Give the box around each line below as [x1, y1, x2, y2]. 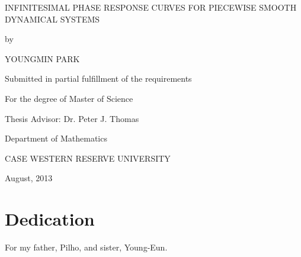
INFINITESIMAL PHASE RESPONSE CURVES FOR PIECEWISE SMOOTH [5, 1, 297, 13]
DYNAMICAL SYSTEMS [5, 12, 100, 25]
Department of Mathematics [5, 132, 107, 144]
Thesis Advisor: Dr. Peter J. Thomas [5, 112, 139, 124]
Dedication [5, 207, 95, 231]
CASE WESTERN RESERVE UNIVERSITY [5, 152, 171, 164]
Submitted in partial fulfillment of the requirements [5, 72, 192, 85]
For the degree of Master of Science [5, 92, 133, 104]
